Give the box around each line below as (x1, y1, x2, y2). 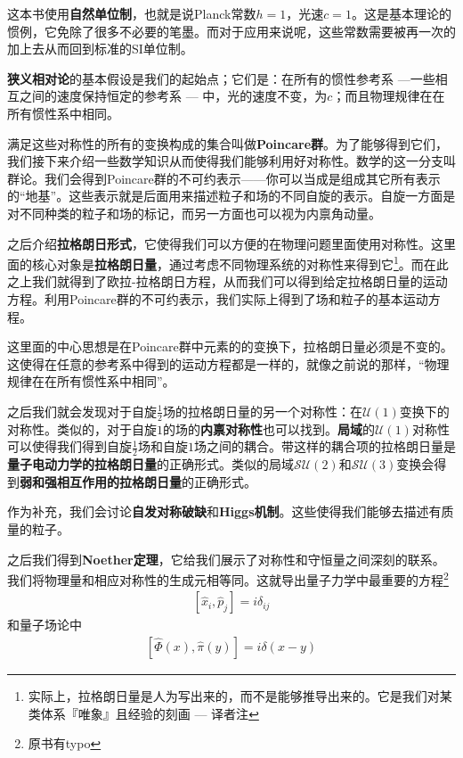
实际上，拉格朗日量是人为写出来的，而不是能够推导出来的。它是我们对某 (28, 687, 452, 705)
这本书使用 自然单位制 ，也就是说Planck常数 (7, 4, 256, 22)
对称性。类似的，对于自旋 (7, 419, 157, 438)
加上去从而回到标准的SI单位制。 (7, 39, 193, 58)
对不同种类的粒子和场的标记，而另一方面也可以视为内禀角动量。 (7, 203, 381, 222)
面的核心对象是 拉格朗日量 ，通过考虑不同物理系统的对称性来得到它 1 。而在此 (7, 252, 449, 273)
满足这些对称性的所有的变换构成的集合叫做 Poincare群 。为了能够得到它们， (7, 134, 449, 152)
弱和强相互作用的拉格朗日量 (20, 472, 182, 490)
